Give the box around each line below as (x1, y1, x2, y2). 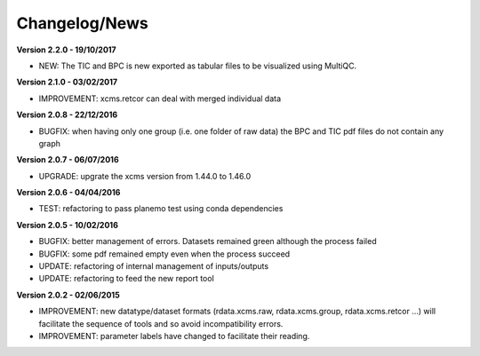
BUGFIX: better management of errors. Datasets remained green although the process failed (38, 236, 377, 247)
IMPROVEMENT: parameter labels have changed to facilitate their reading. (38, 330, 310, 341)
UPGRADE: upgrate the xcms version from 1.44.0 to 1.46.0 (38, 170, 252, 181)
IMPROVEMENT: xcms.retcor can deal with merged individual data (38, 93, 282, 104)
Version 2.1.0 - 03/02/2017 (16, 76, 118, 88)
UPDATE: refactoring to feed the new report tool (38, 273, 215, 284)
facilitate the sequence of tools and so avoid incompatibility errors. (38, 318, 284, 328)
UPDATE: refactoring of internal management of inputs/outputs (38, 261, 269, 272)
